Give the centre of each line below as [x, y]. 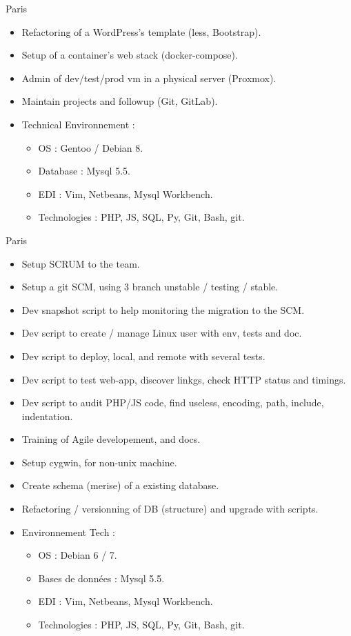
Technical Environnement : [78, 124]
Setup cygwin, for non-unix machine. [99, 462]
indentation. [47, 416]
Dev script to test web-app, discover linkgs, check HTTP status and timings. [184, 379]
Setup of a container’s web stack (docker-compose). [130, 55]
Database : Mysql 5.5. [84, 171]
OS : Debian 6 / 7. [78, 555]
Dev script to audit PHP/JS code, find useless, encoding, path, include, [173, 403]
